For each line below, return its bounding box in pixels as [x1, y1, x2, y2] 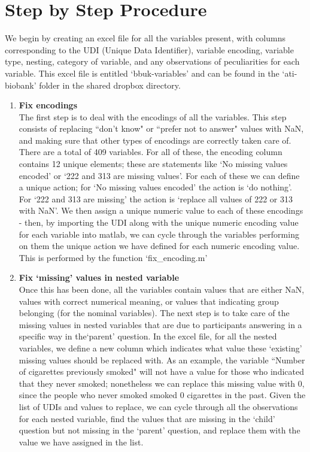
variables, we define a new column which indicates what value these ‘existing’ [19, 341, 302, 354]
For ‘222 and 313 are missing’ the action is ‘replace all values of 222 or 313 [19, 192, 293, 205]
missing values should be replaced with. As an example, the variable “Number [19, 353, 305, 366]
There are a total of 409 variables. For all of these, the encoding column [19, 145, 282, 158]
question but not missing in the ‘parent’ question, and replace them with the [19, 424, 300, 436]
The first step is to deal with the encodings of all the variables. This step [19, 110, 287, 123]
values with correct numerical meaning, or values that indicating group [19, 295, 279, 307]
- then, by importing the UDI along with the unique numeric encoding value [19, 216, 299, 229]
